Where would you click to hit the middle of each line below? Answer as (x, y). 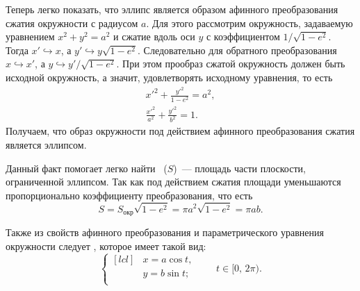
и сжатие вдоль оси (154, 36)
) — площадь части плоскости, (239, 168)
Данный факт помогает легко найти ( (87, 168)
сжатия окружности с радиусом (72, 23)
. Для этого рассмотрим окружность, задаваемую (249, 23)
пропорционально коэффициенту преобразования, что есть (129, 195)
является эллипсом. (46, 144)
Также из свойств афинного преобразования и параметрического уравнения (165, 232)
